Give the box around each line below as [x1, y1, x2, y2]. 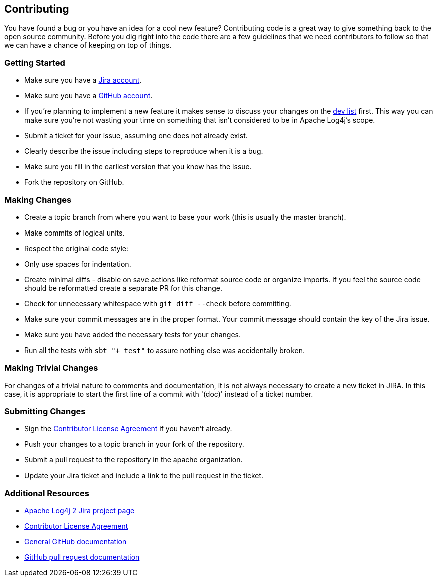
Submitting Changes [4, 406, 86, 417]
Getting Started [4, 57, 65, 68]
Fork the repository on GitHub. [24, 178, 124, 187]
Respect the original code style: [24, 244, 129, 253]
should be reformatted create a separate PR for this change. [24, 283, 222, 292]
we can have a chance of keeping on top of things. [4, 41, 172, 50]
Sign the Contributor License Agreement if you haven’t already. [24, 424, 232, 433]
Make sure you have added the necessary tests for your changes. [24, 330, 241, 339]
